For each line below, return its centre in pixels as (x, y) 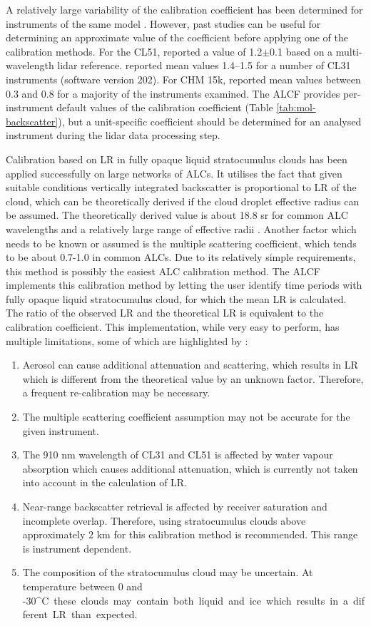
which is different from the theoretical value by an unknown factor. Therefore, (193, 378)
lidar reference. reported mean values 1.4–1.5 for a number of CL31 (204, 65)
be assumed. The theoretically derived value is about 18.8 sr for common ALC (177, 215)
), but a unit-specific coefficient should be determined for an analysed (210, 121)
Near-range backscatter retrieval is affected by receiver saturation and (175, 506)
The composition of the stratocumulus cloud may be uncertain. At (168, 572)
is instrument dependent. (77, 548)
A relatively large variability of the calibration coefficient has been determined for (184, 9)
